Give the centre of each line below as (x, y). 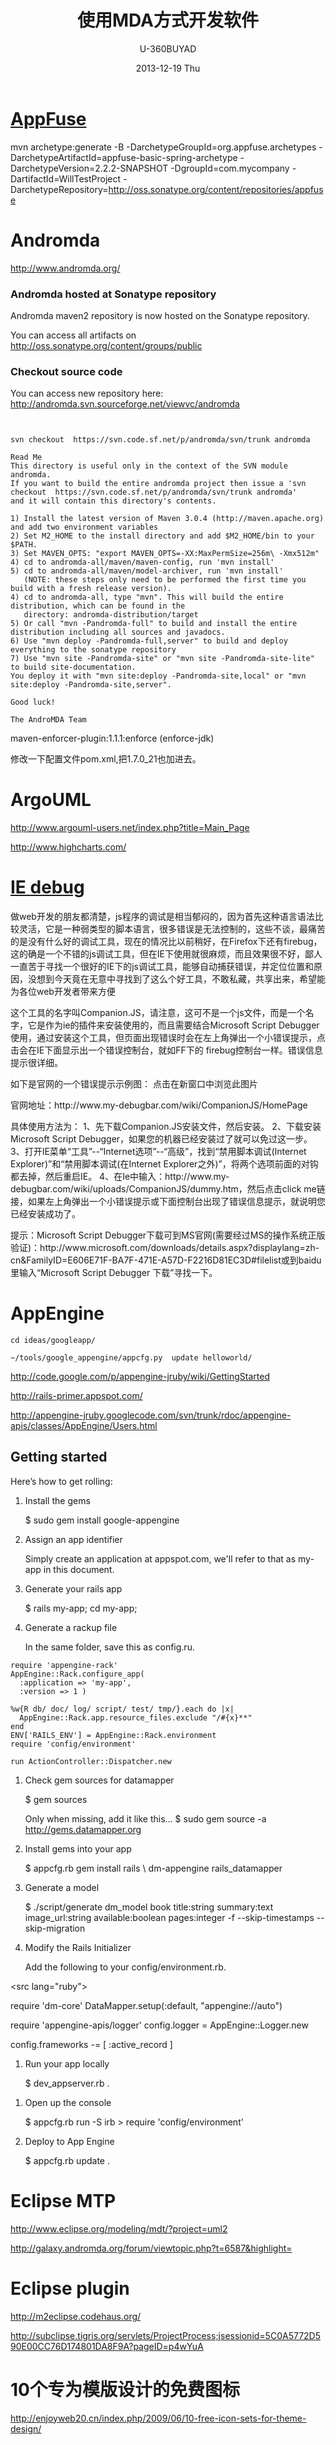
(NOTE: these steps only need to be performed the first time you (165, 580)
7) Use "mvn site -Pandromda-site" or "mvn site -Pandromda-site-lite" (162, 659)
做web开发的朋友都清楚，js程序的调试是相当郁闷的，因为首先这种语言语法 (162, 917)
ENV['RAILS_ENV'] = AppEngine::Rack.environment (113, 1735)
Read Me (26, 457)
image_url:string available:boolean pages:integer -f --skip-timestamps (169, 1917)
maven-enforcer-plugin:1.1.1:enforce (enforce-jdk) (112, 738)
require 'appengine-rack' (64, 1665)
